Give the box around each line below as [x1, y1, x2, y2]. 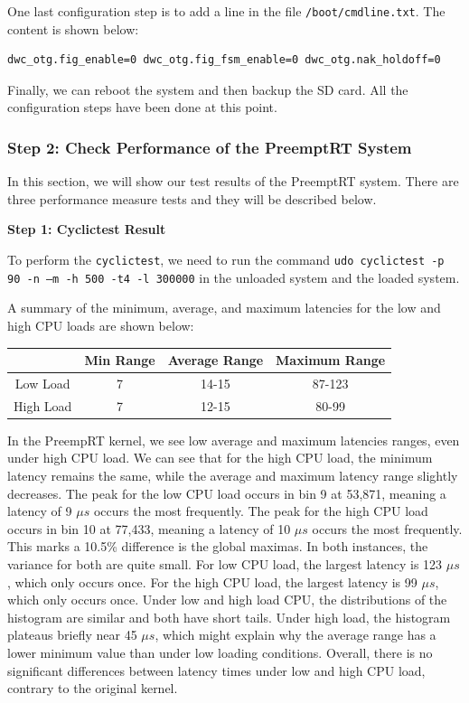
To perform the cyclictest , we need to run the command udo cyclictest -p [7, 250, 445, 269]
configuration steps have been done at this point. [7, 98, 277, 117]
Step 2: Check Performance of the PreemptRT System [7, 136, 412, 158]
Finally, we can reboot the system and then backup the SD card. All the [7, 80, 408, 98]
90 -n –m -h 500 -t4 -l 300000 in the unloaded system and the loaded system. [7, 267, 460, 286]
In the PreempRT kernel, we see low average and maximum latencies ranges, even [7, 430, 460, 449]
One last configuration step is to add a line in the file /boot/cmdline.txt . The [7, 2, 446, 20]
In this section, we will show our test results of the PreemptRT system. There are [7, 172, 459, 191]
